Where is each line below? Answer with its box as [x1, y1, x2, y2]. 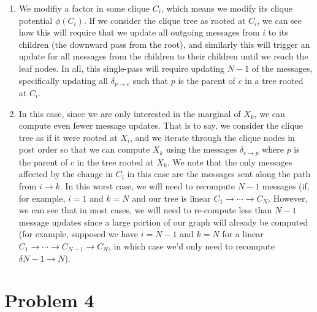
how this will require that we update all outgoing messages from [18, 26, 260, 39]
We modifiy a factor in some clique [18, 2, 150, 14]
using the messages [166, 143, 237, 156]
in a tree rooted [245, 74, 304, 86]
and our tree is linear [132, 191, 211, 204]
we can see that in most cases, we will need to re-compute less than [18, 204, 272, 216]
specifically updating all [18, 74, 108, 86]
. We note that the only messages [167, 155, 292, 168]
